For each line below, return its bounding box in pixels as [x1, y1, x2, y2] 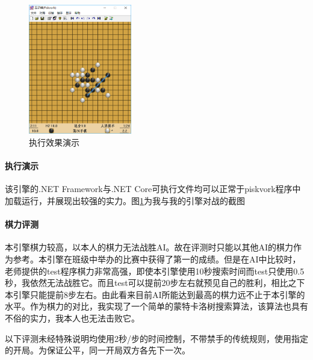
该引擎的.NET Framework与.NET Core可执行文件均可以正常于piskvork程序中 [5, 182, 301, 195]
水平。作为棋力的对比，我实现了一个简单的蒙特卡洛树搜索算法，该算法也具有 [5, 300, 308, 312]
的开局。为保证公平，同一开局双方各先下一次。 [5, 344, 190, 356]
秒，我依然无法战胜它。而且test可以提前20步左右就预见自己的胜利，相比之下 [5, 276, 305, 289]
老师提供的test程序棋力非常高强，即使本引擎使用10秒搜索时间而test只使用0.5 [5, 264, 305, 277]
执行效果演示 [29, 135, 79, 148]
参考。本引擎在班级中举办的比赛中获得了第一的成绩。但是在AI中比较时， [13, 252, 301, 265]
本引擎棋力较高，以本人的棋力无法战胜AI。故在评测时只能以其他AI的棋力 [5, 241, 294, 253]
